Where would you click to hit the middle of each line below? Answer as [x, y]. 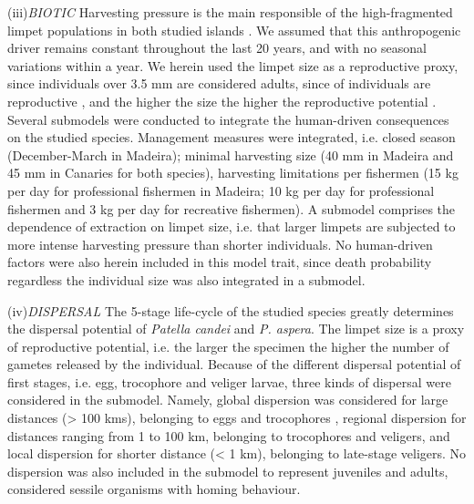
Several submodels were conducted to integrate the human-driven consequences [228, 119]
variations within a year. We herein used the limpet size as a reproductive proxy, [233, 65]
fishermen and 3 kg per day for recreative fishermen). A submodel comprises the [232, 208]
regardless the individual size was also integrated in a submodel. [186, 279]
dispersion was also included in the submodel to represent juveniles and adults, [228, 471]
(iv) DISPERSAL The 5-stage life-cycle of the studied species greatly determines [231, 310]
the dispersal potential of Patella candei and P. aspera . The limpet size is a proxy [236, 329]
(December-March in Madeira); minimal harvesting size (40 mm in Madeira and [231, 154]
